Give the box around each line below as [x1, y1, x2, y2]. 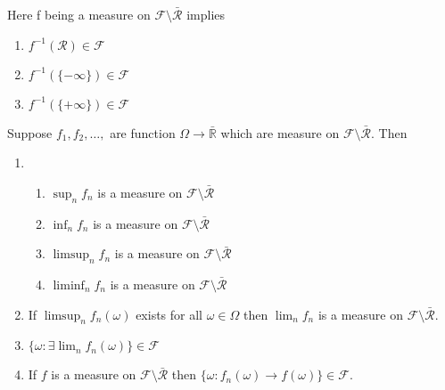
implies [186, 5, 226, 23]
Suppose [7, 123, 53, 142]
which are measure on [220, 123, 340, 142]
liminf [53, 279, 85, 292]
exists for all [136, 305, 203, 323]
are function [110, 123, 176, 142]
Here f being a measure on [7, 5, 151, 23]
